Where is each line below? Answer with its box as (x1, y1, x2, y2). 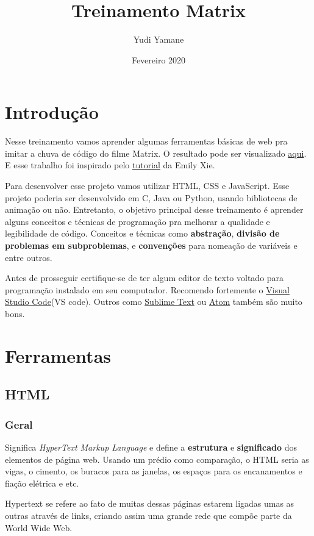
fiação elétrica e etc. (5, 476, 79, 489)
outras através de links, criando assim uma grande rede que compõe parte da (5, 509, 292, 521)
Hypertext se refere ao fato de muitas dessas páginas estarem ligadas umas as (5, 497, 294, 510)
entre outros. (5, 251, 52, 263)
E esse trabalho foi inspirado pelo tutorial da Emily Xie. (5, 159, 215, 171)
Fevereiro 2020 (131, 53, 186, 66)
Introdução (5, 99, 99, 124)
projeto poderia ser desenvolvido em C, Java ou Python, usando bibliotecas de (5, 191, 298, 204)
